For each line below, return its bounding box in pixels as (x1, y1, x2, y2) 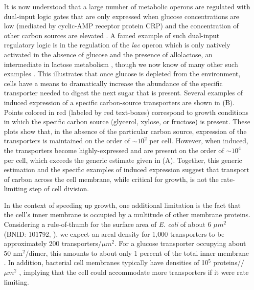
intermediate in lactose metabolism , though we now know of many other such (4, 59, 238, 69)
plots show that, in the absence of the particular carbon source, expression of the (4, 126, 247, 136)
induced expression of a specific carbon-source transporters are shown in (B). (4, 97, 235, 107)
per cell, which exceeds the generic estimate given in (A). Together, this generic (4, 155, 242, 165)
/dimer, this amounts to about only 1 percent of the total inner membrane (25, 247, 249, 258)
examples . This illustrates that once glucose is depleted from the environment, (4, 68, 241, 79)
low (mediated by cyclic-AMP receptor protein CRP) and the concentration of (4, 21, 239, 31)
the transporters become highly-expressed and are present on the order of (4, 145, 224, 155)
